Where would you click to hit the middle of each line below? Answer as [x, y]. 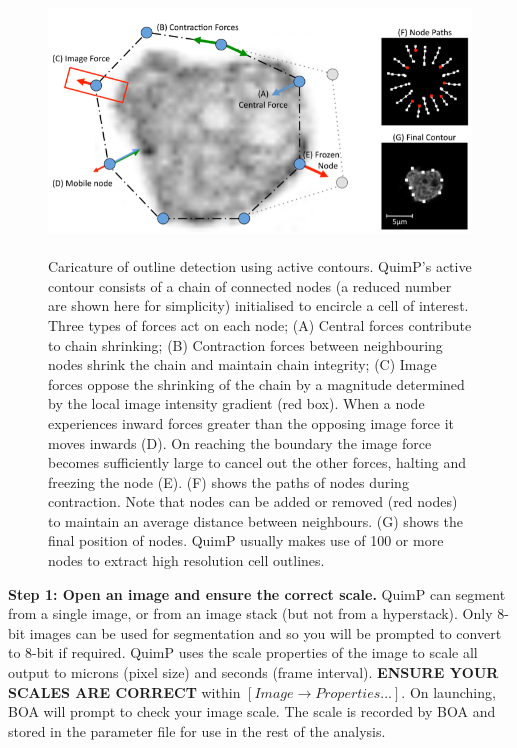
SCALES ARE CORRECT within [124, 691]
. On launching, [448, 691]
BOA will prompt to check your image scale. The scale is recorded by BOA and [252, 711]
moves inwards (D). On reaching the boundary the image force [240, 442]
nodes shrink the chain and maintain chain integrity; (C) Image [242, 364]
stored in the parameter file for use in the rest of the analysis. [197, 730]
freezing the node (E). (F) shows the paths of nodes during [228, 481]
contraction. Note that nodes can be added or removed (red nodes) [253, 501]
